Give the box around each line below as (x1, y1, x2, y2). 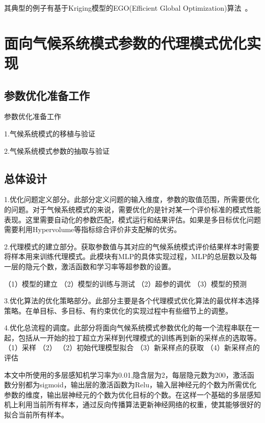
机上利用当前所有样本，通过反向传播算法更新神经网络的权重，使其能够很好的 (4, 399, 261, 410)
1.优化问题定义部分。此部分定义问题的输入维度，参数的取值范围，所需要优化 (4, 194, 259, 205)
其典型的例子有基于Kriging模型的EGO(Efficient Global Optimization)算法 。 (4, 3, 252, 13)
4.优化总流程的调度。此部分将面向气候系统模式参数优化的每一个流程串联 (4, 322, 245, 333)
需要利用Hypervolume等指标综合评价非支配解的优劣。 (4, 224, 181, 235)
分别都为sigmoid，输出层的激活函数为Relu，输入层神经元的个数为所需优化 (11, 379, 256, 390)
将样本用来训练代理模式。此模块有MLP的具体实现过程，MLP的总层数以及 (4, 251, 250, 262)
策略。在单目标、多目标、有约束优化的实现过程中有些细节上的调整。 (4, 305, 232, 316)
